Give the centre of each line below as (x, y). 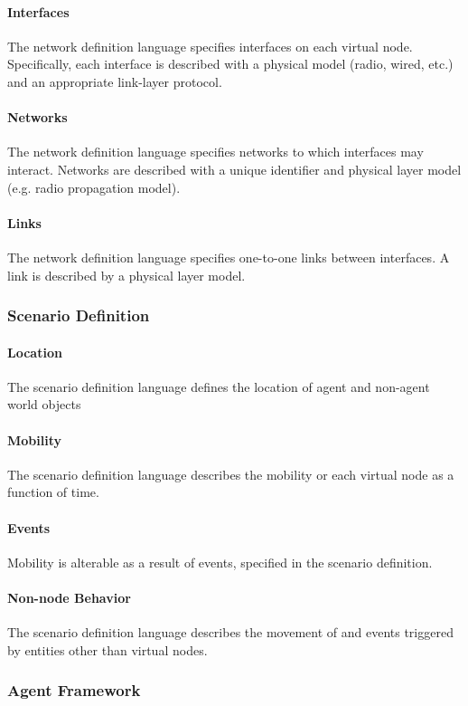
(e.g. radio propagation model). (94, 187)
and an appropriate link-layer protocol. (115, 81)
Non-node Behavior (69, 597)
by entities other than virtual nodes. (108, 649)
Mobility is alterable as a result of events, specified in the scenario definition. (220, 562)
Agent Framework (74, 690)
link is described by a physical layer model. (126, 275)
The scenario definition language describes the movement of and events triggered (230, 632)
